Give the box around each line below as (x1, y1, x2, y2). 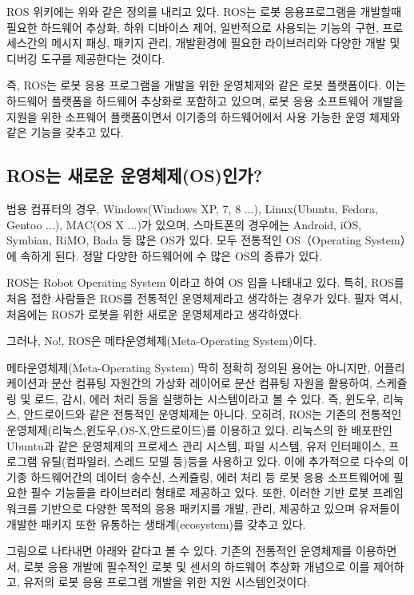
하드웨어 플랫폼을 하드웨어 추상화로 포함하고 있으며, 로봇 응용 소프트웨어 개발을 (6, 92, 404, 109)
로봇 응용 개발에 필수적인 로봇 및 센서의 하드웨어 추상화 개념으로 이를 (23, 557, 370, 574)
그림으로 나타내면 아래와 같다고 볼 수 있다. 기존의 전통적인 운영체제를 (6, 542, 352, 559)
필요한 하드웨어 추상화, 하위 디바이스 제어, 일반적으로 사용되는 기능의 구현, (6, 18, 379, 35)
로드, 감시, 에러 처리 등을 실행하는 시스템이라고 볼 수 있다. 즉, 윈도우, (34, 390, 380, 407)
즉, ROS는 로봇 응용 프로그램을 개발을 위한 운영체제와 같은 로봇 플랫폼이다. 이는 (6, 77, 406, 93)
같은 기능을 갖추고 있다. (6, 124, 124, 141)
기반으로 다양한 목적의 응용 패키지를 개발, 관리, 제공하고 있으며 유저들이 (41, 500, 400, 517)
